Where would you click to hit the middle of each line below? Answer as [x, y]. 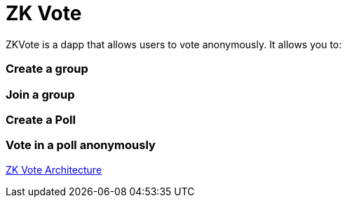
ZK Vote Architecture [54, 169]
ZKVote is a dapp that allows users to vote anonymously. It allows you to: [174, 44]
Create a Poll [41, 119]
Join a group [40, 94]
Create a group [47, 69]
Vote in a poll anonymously [81, 145]
